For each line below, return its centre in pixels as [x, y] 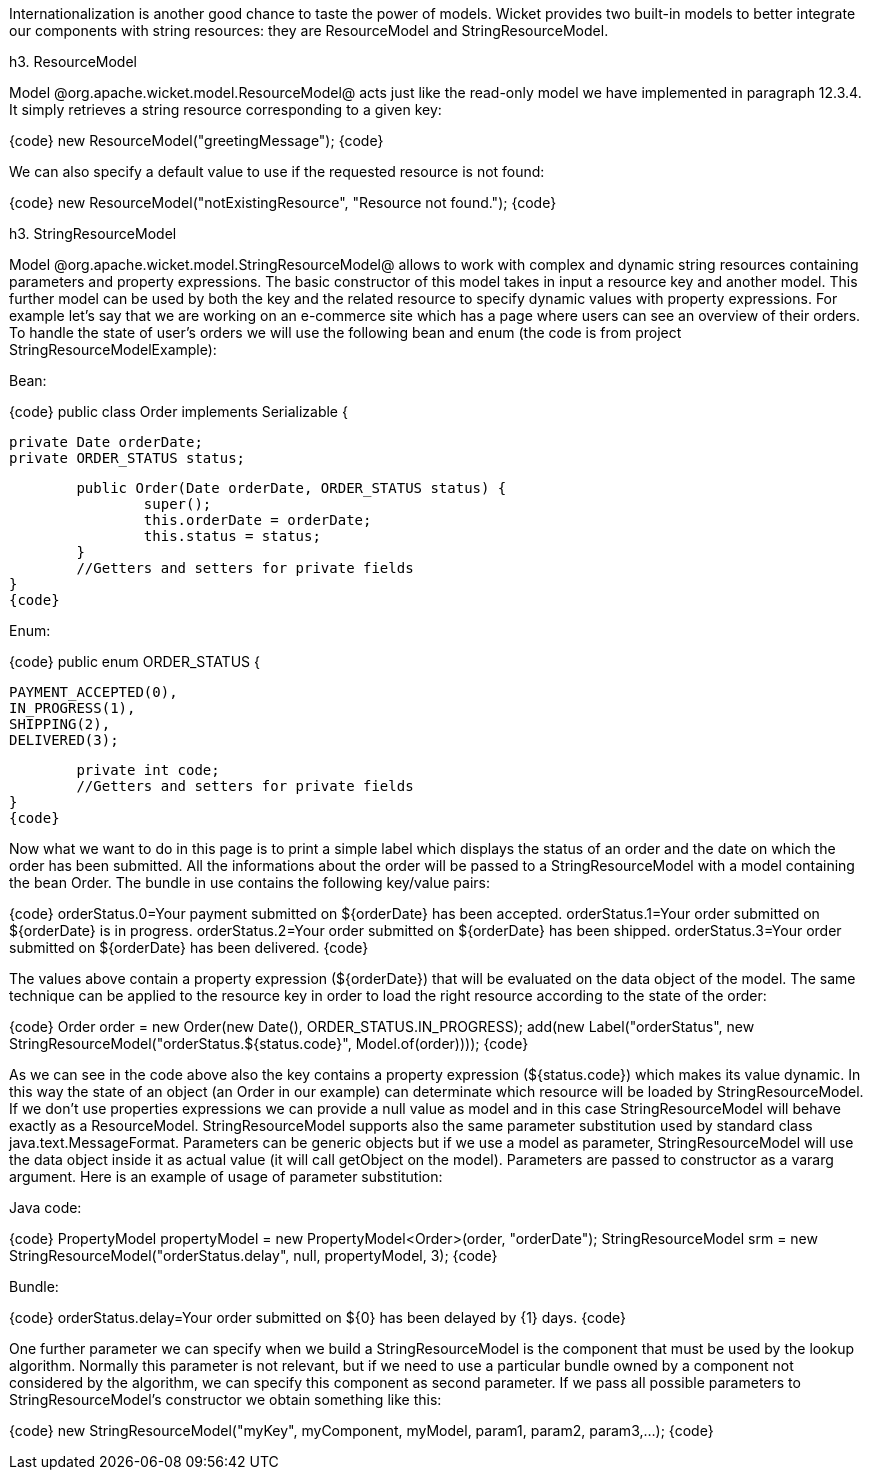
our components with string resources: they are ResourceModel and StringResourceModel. [309, 30]
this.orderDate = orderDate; [257, 520]
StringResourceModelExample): [113, 349]
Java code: [45, 1207]
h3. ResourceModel [73, 61]
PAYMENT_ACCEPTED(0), [93, 692]
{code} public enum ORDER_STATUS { [134, 661]
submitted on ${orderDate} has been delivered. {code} [189, 947]
